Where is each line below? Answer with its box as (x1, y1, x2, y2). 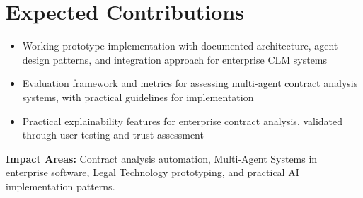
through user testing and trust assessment (22, 127, 204, 142)
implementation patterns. (6, 178, 115, 193)
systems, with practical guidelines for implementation (22, 89, 254, 104)
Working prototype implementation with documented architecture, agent (22, 38, 338, 53)
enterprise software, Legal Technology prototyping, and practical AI (6, 165, 299, 180)
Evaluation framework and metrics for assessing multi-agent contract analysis (22, 76, 358, 91)
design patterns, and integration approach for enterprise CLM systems (22, 52, 328, 66)
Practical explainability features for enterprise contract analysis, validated (22, 113, 343, 128)
